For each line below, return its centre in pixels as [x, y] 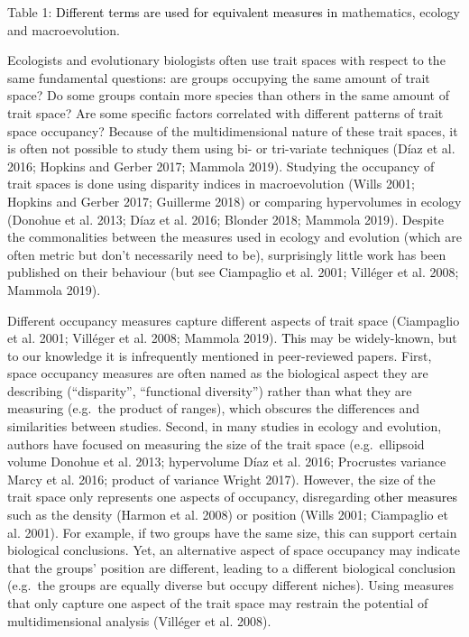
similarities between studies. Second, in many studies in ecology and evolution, [225, 426]
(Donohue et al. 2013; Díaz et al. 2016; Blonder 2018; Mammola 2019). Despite [225, 219]
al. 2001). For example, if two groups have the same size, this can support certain [232, 532]
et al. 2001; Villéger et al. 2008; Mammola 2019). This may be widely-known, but [232, 338]
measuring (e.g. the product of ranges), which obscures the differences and [214, 408]
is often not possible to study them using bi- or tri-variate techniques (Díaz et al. [231, 148]
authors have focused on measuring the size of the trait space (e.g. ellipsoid [216, 443]
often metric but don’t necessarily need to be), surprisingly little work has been [227, 254]
